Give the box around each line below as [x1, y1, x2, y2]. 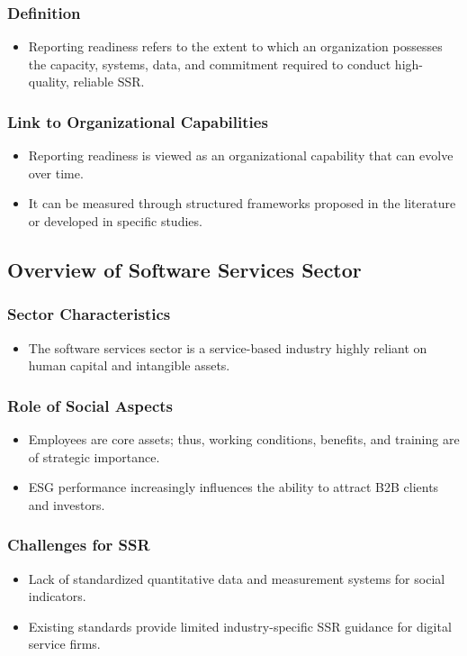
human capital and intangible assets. [28, 356, 230, 375]
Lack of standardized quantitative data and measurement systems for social [28, 569, 445, 588]
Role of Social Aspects [7, 394, 173, 416]
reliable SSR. [73, 72, 145, 91]
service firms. [28, 634, 101, 653]
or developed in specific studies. [28, 212, 202, 230]
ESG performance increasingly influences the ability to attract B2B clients [28, 478, 439, 497]
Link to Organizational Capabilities [7, 110, 268, 132]
